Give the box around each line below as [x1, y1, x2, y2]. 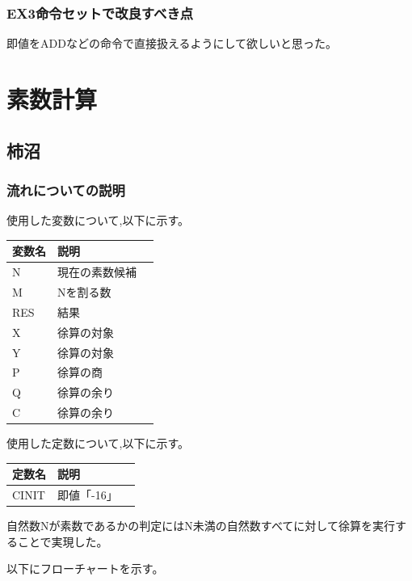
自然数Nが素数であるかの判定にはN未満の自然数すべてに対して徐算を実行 [6, 517, 395, 534]
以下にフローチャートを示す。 [6, 560, 164, 577]
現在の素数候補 [57, 263, 137, 280]
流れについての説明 [6, 179, 125, 200]
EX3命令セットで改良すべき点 [6, 2, 194, 23]
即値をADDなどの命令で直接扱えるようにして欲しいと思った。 [6, 35, 338, 52]
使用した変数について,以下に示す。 [6, 212, 190, 229]
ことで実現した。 [17, 533, 108, 549]
